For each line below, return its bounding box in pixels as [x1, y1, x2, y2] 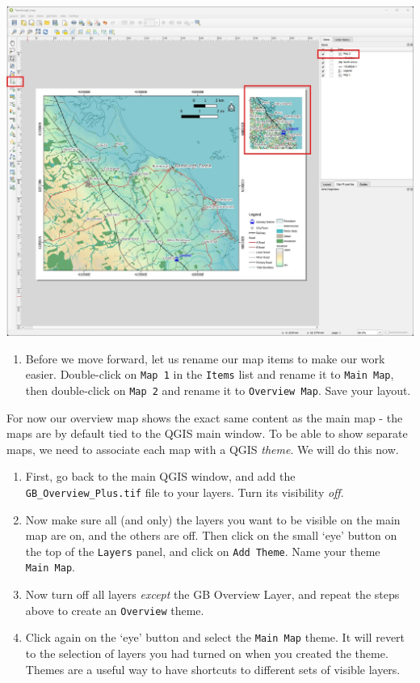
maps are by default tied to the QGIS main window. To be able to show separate [6, 425, 408, 442]
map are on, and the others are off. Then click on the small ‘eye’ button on [25, 527, 397, 544]
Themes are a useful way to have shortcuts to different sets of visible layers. [25, 660, 401, 677]
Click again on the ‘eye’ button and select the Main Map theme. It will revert [25, 629, 405, 646]
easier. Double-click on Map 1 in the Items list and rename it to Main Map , [25, 366, 394, 383]
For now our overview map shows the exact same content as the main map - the [6, 409, 403, 426]
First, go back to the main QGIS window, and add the [25, 468, 296, 485]
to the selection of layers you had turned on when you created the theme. [25, 644, 388, 661]
